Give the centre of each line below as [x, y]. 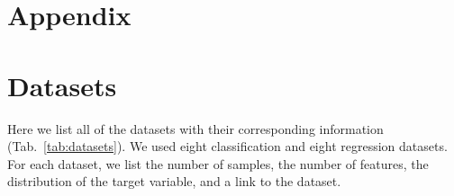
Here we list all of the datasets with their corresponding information [195, 128]
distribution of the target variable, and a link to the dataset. [174, 181]
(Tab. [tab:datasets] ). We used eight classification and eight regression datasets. [227, 146]
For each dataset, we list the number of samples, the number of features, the [218, 163]
